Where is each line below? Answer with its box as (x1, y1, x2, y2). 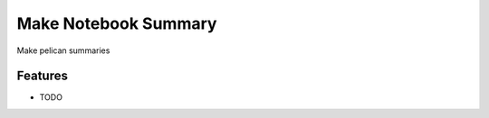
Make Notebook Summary (16, 14, 217, 33)
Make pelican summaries (16, 45, 110, 56)
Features (16, 68, 68, 84)
